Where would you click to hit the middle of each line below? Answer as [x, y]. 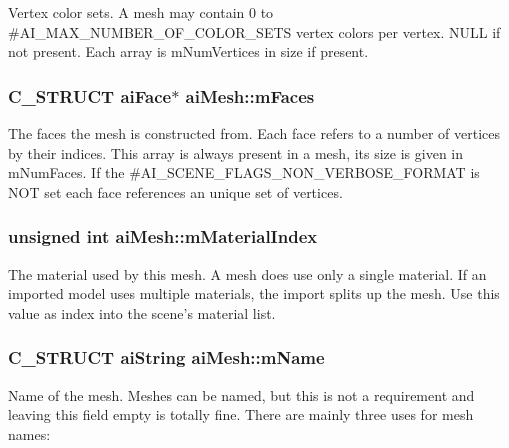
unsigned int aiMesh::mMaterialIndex [163, 236]
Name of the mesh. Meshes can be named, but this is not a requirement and [241, 394]
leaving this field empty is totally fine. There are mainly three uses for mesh [241, 414]
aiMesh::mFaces [250, 95]
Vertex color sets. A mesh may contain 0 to [141, 12]
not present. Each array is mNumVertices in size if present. [188, 51]
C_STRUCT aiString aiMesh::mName [166, 357]
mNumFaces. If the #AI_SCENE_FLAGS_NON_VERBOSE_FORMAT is [244, 172]
